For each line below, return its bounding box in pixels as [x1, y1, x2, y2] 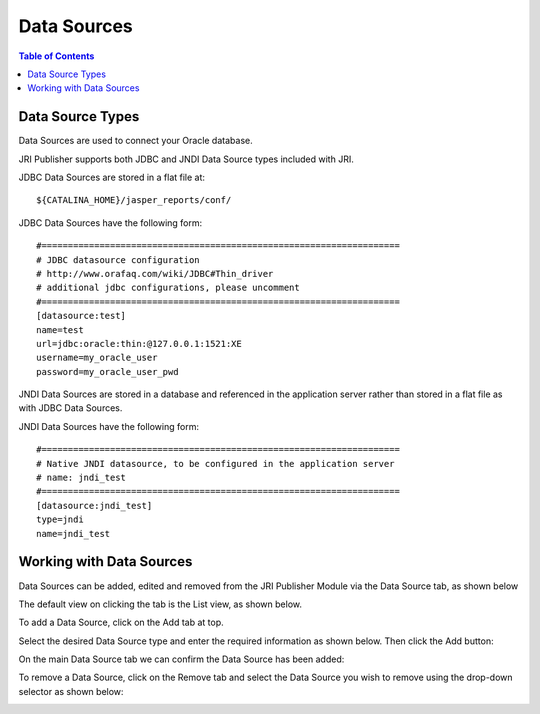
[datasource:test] [36, 310, 127, 322]
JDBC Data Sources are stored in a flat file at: [18, 171, 205, 184]
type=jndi [36, 514, 84, 525]
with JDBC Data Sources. [18, 402, 123, 414]
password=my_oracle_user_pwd [36, 366, 179, 377]
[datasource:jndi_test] [36, 500, 153, 511]
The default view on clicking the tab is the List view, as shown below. [18, 598, 302, 610]
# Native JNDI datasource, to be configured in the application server [36, 458, 395, 469]
